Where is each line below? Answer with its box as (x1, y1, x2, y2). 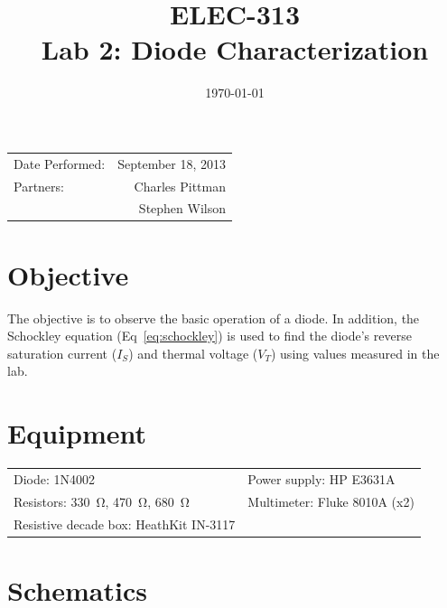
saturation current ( (7, 343, 117, 362)
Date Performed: (14, 154, 106, 173)
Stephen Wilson (138, 199, 227, 218)
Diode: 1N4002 (14, 469, 96, 488)
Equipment (7, 415, 146, 452)
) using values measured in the (270, 343, 440, 362)
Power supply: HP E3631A (247, 469, 396, 488)
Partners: (14, 176, 64, 195)
